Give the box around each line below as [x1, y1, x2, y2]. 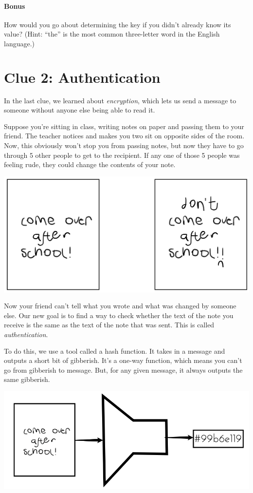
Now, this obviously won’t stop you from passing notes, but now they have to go [4, 140, 244, 151]
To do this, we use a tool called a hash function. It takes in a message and [4, 345, 225, 356]
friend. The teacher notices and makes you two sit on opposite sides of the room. [4, 131, 245, 141]
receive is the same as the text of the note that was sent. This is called [4, 320, 215, 330]
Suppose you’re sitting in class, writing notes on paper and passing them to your [4, 121, 244, 131]
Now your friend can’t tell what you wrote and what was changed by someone [4, 301, 236, 311]
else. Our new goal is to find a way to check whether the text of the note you [4, 310, 234, 320]
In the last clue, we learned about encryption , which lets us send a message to [4, 95, 236, 105]
